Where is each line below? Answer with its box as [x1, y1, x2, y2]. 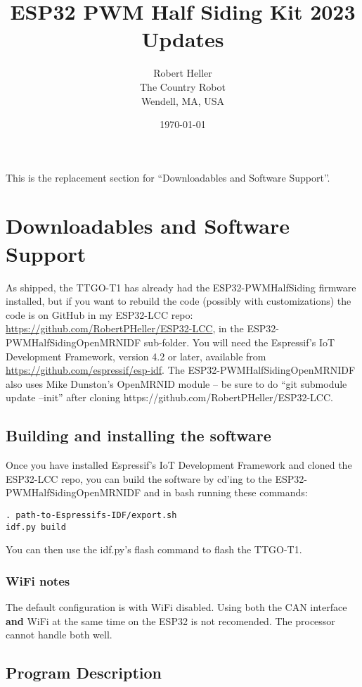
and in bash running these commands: [143, 485, 308, 500]
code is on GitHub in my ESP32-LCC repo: [6, 307, 193, 322]
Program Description [6, 662, 162, 683]
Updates [141, 25, 224, 53]
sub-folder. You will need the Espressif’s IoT [143, 334, 335, 349]
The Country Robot [140, 79, 226, 94]
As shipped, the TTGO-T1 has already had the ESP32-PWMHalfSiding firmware [6, 279, 356, 294]
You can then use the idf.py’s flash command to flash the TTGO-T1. [6, 542, 302, 557]
